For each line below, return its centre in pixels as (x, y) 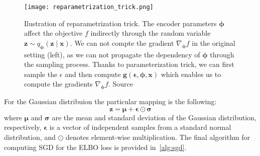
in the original (214, 43)
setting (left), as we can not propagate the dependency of (112, 54)
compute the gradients (58, 84)
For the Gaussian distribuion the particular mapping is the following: (110, 101)
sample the (41, 74)
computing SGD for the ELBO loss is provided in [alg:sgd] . (95, 147)
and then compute (93, 74)
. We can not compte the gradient (122, 43)
